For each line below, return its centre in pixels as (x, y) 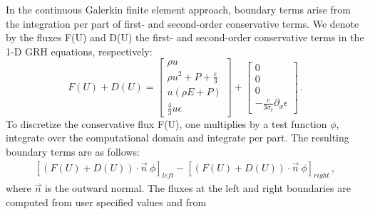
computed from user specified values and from (106, 202)
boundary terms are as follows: (73, 151)
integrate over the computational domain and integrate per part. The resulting (178, 138)
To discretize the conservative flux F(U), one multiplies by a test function (166, 123)
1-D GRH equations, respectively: (79, 51)
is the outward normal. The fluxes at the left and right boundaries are (197, 188)
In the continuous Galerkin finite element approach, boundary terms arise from (178, 9)
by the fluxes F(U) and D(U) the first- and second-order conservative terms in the (185, 37)
